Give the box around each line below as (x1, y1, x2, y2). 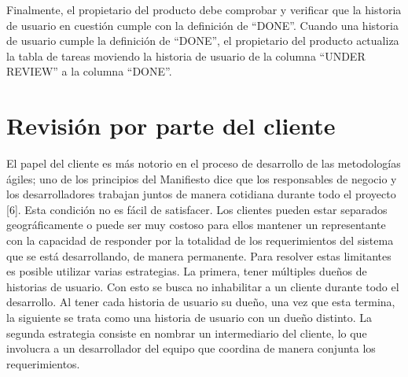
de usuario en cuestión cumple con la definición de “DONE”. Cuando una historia (6, 17, 399, 33)
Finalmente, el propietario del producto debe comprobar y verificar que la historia (6, 2, 402, 17)
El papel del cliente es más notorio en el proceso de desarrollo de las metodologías (6, 155, 401, 172)
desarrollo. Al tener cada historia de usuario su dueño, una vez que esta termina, (6, 294, 395, 310)
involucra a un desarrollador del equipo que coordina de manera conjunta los (6, 340, 376, 357)
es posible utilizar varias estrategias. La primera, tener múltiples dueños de (6, 263, 367, 279)
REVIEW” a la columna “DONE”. (6, 63, 172, 79)
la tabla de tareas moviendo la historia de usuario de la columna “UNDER (6, 47, 366, 64)
